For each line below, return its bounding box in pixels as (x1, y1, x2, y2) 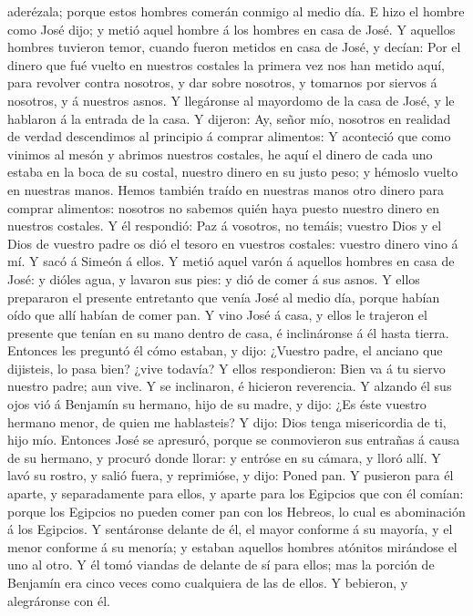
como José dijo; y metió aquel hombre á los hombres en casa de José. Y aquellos (7, 19, 456, 38)
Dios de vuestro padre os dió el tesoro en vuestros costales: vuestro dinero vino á (7, 233, 458, 252)
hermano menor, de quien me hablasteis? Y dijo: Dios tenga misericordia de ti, (7, 412, 447, 431)
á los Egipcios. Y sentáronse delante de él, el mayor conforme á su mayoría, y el (7, 519, 453, 539)
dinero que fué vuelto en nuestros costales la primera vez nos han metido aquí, (7, 55, 446, 74)
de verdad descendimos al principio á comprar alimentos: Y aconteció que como (7, 127, 451, 146)
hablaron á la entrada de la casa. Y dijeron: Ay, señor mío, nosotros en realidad (7, 108, 451, 128)
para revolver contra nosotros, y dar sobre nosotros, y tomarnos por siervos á (7, 73, 437, 92)
